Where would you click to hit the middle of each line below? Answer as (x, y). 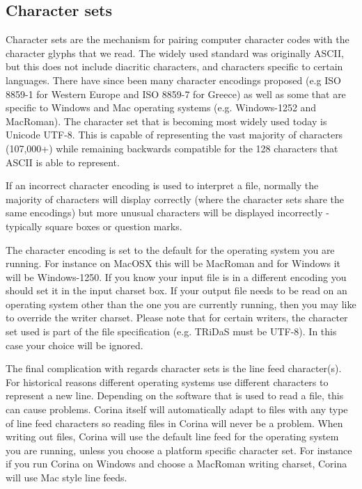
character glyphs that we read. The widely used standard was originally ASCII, (175, 53)
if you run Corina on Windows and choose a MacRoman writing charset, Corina (176, 464)
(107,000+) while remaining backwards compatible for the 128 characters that (172, 148)
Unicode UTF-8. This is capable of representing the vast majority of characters (174, 135)
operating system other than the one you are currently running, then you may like (181, 304)
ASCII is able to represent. (63, 162)
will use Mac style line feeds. (66, 478)
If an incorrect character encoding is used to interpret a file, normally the (162, 185)
